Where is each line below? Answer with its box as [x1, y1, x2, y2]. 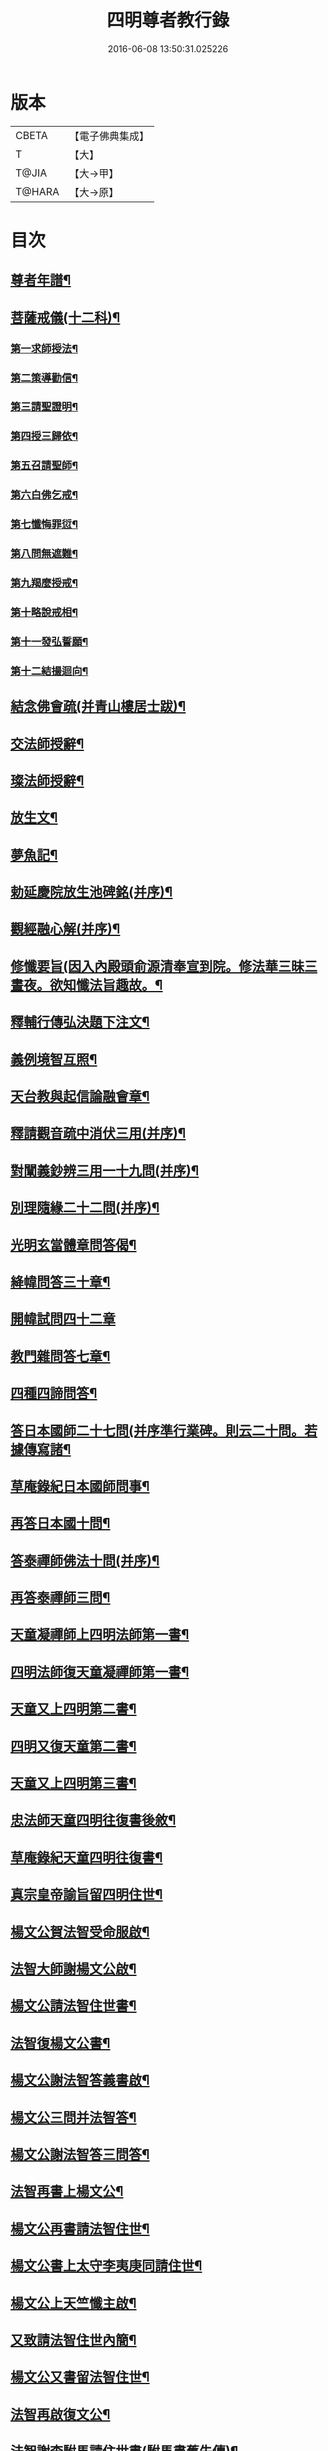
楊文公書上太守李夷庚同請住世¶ [10, 2257, 203, 2275]
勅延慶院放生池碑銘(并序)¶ [10, 884, 173, 901]
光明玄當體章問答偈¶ [10, 1236, 137, 1253]
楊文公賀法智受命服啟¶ [10, 1923, 150, 1940]
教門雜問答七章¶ [10, 1347, 111, 1365]
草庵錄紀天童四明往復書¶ [10, 1849, 163, 1866]
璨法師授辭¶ [10, 772, 85, 789]
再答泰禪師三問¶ [10, 1589, 111, 1606]
